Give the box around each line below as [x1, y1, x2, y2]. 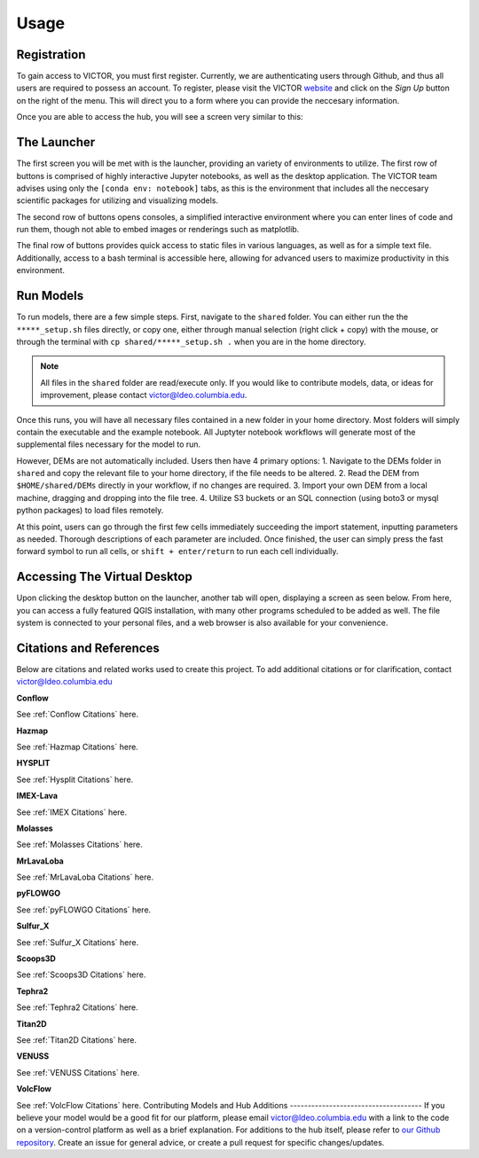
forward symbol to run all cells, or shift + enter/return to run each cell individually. [16, 546, 339, 557]
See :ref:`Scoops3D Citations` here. [16, 969, 146, 980]
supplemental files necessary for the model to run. [16, 439, 201, 450]
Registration [16, 47, 86, 62]
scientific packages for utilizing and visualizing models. [16, 195, 219, 206]
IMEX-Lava [16, 790, 58, 802]
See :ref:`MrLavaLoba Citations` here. [16, 872, 154, 882]
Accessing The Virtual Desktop [16, 569, 192, 584]
